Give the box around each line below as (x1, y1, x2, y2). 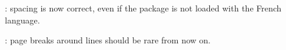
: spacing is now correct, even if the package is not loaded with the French (5, 2, 282, 14)
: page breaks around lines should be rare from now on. (5, 34, 211, 46)
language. (5, 13, 40, 26)
